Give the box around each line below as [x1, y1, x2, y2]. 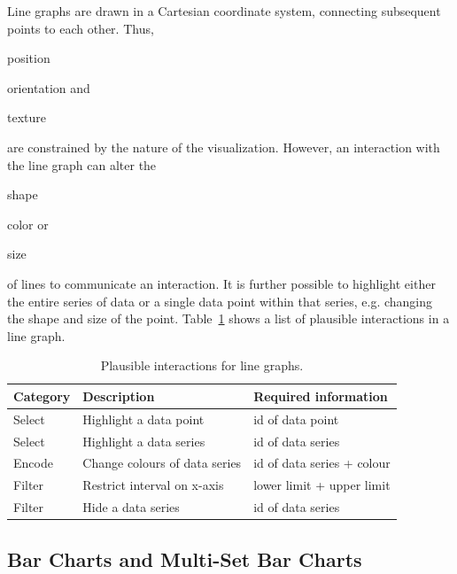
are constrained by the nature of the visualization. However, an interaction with [7, 137, 440, 156]
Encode [13, 454, 53, 472]
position [7, 49, 50, 67]
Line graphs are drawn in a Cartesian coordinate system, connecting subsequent [7, 2, 441, 19]
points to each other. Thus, [7, 19, 154, 37]
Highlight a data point [82, 409, 205, 428]
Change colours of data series [82, 454, 242, 472]
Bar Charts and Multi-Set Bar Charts [7, 545, 362, 572]
